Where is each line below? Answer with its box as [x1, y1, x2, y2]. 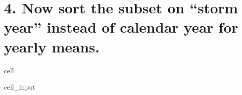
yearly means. [4, 36, 100, 56]
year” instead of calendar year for [4, 17, 239, 37]
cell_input [4, 82, 36, 92]
